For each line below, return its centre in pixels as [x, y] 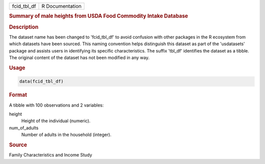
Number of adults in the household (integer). [66, 135]
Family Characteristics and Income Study [51, 155]
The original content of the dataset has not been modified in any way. [79, 58]
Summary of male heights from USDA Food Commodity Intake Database [99, 16]
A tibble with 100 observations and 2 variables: [56, 105]
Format [18, 95]
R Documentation [62, 6]
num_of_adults [24, 128]
